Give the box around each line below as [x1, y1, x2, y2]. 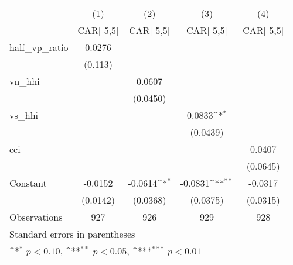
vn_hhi [9, 74, 40, 88]
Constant [9, 176, 47, 190]
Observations [9, 210, 63, 223]
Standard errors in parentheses [9, 227, 135, 240]
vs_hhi [9, 108, 38, 122]
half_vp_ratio [9, 40, 69, 54]
